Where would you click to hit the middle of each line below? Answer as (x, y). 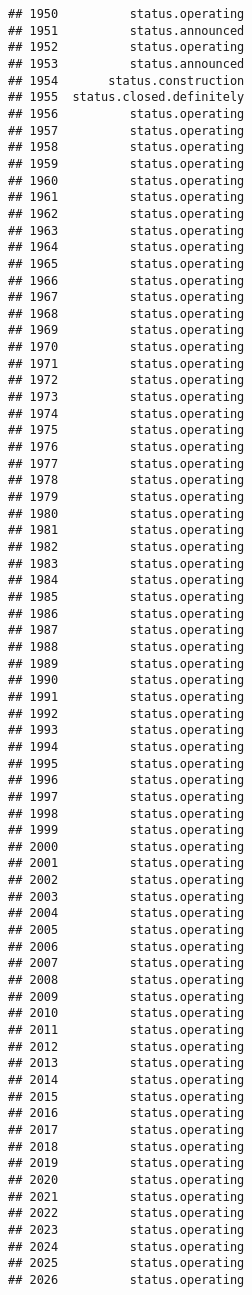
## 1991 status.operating (126, 696)
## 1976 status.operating (126, 447)
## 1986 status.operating (126, 613)
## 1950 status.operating (126, 14)
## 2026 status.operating (126, 1279)
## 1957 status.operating (126, 130)
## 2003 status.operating (126, 896)
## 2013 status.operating (126, 1063)
